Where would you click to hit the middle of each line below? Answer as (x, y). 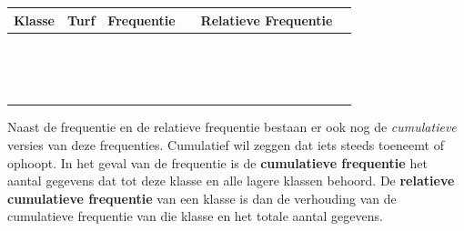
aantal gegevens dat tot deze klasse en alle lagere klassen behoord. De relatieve (231, 181)
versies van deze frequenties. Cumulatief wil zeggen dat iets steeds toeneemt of (226, 144)
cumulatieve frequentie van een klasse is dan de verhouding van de (202, 198)
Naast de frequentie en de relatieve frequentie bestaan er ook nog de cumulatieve (232, 127)
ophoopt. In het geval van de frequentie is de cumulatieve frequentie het (217, 162)
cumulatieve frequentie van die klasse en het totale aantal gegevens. (195, 216)
